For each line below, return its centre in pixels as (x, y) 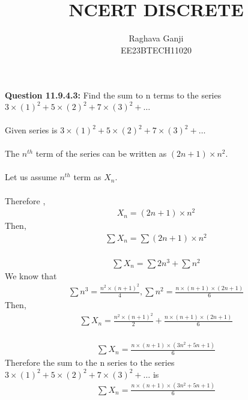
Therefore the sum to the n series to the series (90, 362)
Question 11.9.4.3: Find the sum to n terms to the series (113, 95)
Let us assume (31, 177)
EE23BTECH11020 (156, 50)
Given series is (31, 130)
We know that (31, 275)
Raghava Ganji (156, 38)
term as (87, 177)
